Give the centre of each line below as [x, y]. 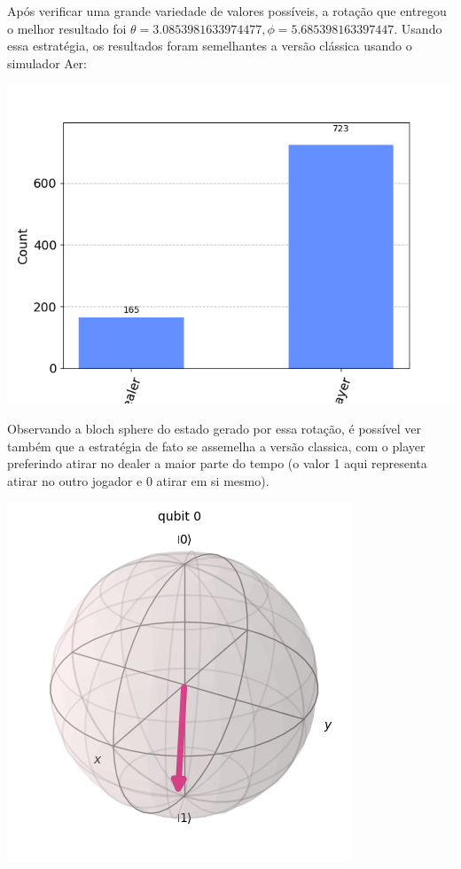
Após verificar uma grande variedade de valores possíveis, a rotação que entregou [227, 11]
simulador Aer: [47, 63]
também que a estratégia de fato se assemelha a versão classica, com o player [216, 446]
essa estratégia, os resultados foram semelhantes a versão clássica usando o [210, 46]
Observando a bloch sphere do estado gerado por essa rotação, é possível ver [215, 428]
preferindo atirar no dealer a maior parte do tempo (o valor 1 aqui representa [217, 463]
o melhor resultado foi [67, 28]
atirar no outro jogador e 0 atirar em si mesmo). [138, 480]
